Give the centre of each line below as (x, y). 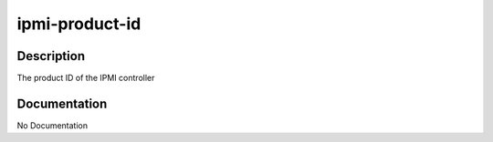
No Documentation (52, 125)
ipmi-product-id (79, 24)
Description (51, 56)
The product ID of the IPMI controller (86, 78)
